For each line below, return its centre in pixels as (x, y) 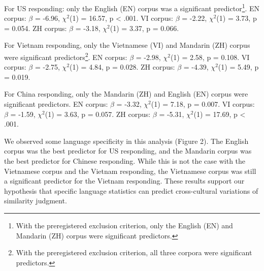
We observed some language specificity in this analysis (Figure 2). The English (126, 141)
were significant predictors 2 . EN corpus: (66, 56)
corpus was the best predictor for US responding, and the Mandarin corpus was (128, 151)
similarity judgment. (36, 201)
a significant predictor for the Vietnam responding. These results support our (124, 181)
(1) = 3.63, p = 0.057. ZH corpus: (98, 114)
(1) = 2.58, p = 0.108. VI (210, 57)
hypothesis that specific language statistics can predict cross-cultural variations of (131, 190)
